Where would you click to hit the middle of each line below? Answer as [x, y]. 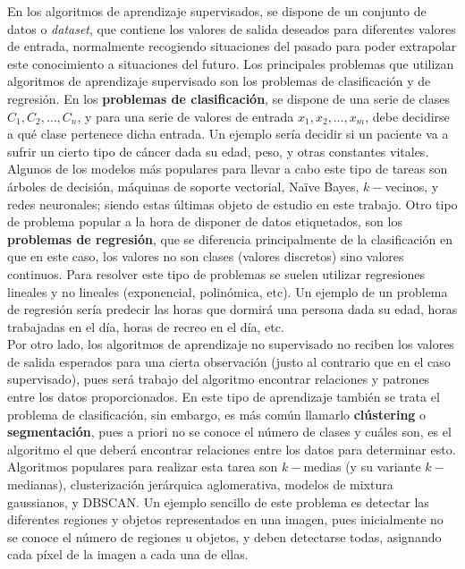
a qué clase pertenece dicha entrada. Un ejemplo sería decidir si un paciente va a [228, 134]
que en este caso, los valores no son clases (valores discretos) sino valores [206, 256]
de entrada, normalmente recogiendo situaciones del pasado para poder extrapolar [232, 46]
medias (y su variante [362, 467]
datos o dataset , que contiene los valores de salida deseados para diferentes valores [232, 28]
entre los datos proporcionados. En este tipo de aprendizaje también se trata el [224, 397]
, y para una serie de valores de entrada [186, 116]
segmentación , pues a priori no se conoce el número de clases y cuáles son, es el [229, 432]
